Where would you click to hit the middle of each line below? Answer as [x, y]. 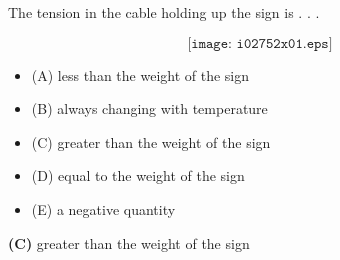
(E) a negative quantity [103, 208]
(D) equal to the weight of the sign [138, 175]
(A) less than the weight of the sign [140, 74]
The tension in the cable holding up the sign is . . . [164, 12]
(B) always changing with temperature [149, 108]
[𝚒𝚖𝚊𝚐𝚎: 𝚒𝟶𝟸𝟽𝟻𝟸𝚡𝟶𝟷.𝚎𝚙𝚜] [260, 43]
